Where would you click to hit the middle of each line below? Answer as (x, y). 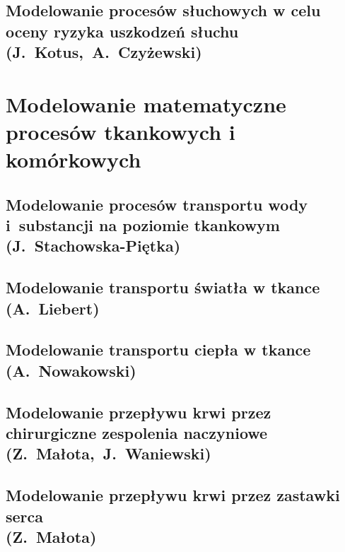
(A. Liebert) (53, 308)
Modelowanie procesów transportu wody (157, 204)
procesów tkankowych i (121, 131)
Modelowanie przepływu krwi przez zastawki (173, 495)
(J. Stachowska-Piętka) (93, 246)
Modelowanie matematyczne (146, 104)
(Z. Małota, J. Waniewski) (109, 453)
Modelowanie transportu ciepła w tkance (158, 350)
